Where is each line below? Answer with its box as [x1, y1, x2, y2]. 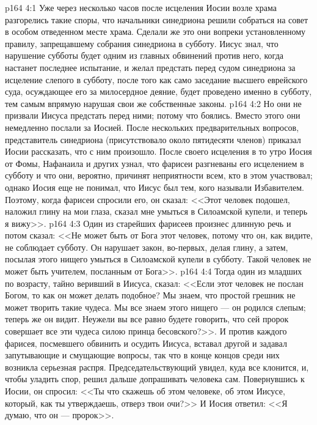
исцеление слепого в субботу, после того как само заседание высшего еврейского [5, 73, 308, 86]
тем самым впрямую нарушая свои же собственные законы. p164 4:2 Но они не [5, 97, 302, 109]
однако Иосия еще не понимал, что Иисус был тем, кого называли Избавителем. [5, 180, 304, 193]
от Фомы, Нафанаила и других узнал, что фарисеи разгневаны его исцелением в [5, 157, 304, 169]
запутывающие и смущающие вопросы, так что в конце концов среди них [5, 349, 280, 361]
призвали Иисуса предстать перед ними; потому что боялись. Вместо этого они [5, 109, 301, 122]
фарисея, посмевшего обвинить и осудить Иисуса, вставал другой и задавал [5, 336, 287, 349]
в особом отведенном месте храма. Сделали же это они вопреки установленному [5, 25, 305, 38]
